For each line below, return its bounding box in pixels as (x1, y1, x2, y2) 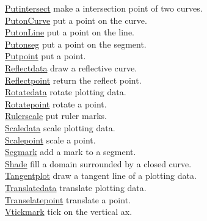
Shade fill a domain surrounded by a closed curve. (5, 157, 192, 170)
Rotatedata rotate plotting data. (5, 85, 126, 98)
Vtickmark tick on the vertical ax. (5, 205, 133, 218)
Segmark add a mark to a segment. (5, 145, 136, 158)
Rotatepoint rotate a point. (5, 97, 107, 110)
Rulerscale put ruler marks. (5, 109, 107, 122)
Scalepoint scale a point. (5, 133, 96, 146)
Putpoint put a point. (5, 49, 86, 62)
